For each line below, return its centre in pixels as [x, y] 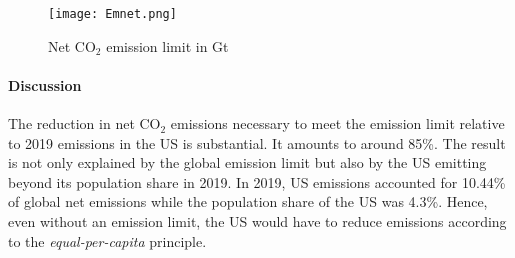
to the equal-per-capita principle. [107, 240]
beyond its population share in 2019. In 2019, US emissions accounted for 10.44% [257, 181]
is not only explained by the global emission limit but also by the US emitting [247, 162]
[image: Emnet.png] [112, 14]
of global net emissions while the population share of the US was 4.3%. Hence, [248, 201]
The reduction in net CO [84, 123]
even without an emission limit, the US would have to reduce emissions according [257, 221]
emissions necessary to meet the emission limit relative [337, 123]
